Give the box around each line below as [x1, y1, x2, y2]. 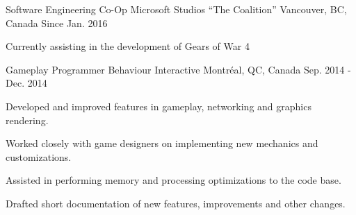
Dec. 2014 [6, 76, 47, 90]
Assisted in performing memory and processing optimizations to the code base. [6, 173, 341, 187]
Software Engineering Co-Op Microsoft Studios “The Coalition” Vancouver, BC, [6, 2, 347, 16]
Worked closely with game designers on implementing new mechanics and [6, 136, 318, 150]
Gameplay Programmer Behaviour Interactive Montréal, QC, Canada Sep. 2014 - [6, 62, 351, 76]
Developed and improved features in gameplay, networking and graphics [6, 98, 311, 113]
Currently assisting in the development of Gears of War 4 [6, 39, 250, 53]
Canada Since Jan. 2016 [6, 15, 108, 30]
